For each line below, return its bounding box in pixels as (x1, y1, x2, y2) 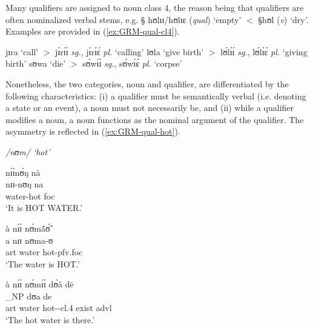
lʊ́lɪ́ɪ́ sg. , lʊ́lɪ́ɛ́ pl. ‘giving (220, 45, 308, 58)
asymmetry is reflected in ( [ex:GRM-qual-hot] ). (5, 125, 180, 138)
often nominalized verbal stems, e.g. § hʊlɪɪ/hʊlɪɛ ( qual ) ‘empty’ (5, 13, 242, 25)
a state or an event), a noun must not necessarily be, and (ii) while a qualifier (5, 101, 294, 114)
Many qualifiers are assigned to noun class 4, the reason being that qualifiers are (5, 1, 304, 13)
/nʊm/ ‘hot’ (5, 145, 50, 158)
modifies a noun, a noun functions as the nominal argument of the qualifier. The (5, 113, 304, 126)
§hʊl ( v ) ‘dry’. (258, 13, 309, 25)
